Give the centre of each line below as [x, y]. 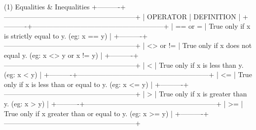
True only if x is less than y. [201, 65]
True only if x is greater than [203, 94]
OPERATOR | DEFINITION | [194, 16]
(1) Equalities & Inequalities [47, 6]
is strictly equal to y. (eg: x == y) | [58, 35]
